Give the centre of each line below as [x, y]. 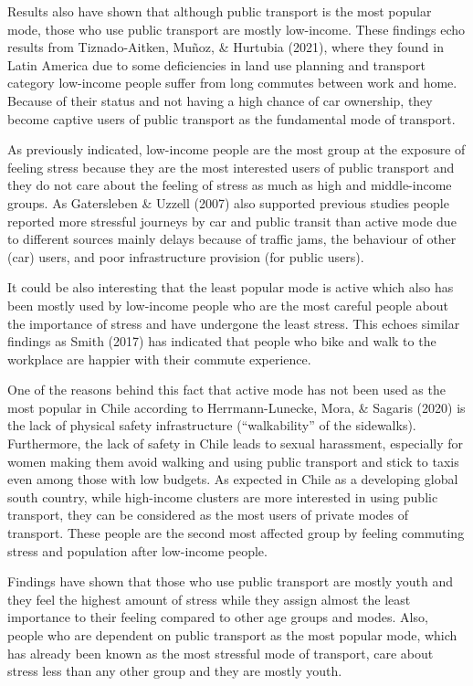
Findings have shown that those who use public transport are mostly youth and [231, 581]
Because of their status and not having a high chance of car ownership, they [220, 100]
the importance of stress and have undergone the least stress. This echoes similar [234, 323]
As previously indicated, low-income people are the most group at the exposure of [236, 149]
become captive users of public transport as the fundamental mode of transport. [231, 118]
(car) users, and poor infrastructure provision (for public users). [186, 256]
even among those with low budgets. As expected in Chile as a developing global [233, 479]
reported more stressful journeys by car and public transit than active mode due [232, 221]
